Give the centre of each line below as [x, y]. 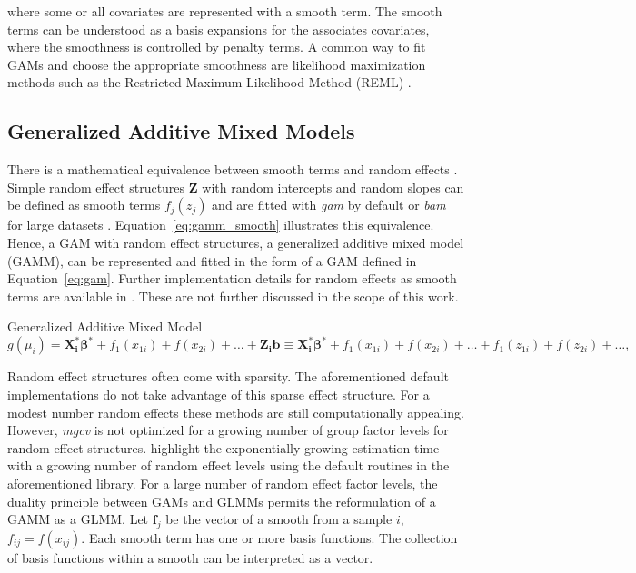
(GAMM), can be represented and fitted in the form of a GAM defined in [212, 260]
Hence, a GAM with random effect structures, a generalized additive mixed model [236, 242]
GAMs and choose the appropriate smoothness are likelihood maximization [217, 64]
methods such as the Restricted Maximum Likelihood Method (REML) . [209, 82]
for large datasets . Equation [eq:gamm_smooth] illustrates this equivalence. [221, 225]
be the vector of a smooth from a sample [279, 519]
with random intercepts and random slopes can [333, 187]
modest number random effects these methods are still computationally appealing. [236, 412]
